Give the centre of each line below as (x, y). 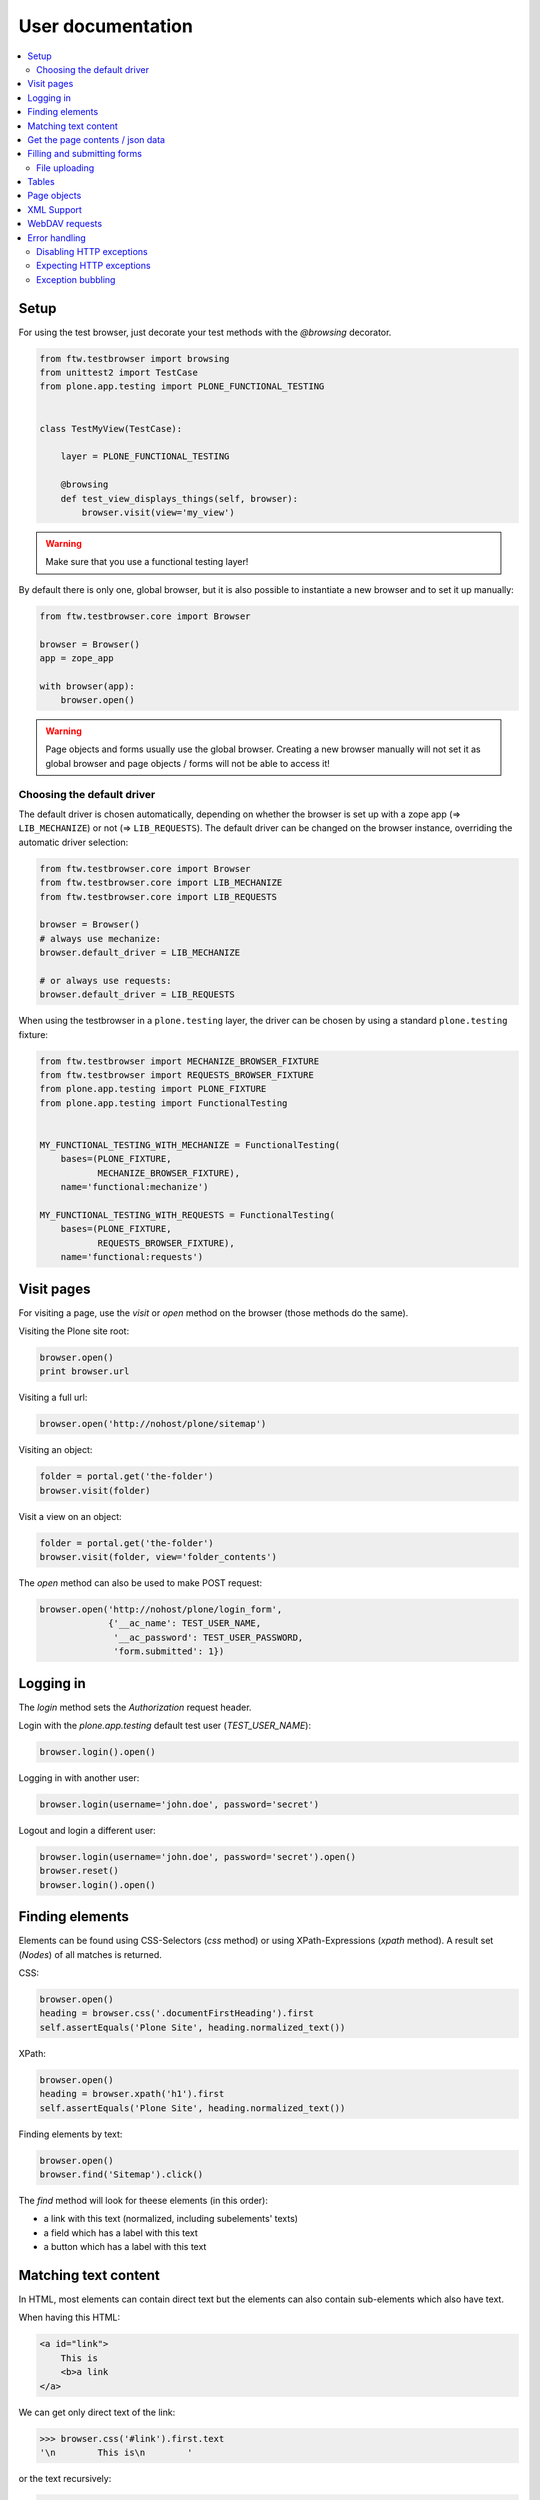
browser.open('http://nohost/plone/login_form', (161, 1609)
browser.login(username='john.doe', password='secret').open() (198, 1856)
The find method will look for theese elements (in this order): (143, 2200)
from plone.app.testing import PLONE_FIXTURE (153, 1089)
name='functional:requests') (132, 1257)
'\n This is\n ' (116, 2452)
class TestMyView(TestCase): (111, 428)
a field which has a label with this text (121, 2232)
